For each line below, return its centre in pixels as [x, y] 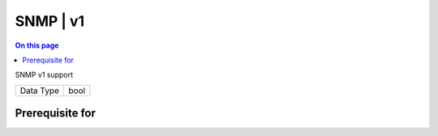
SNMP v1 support [44, 75]
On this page [37, 45]
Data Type [40, 91]
